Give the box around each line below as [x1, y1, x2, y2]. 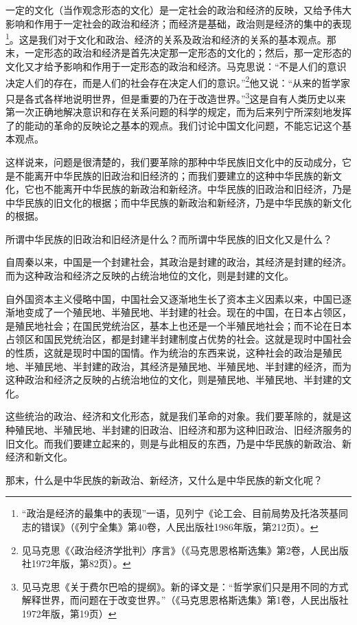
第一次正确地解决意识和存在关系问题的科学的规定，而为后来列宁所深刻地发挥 [5, 105, 352, 119]
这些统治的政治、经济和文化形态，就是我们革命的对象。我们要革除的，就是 [5, 409, 342, 423]
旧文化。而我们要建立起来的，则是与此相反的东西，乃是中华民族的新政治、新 [5, 436, 352, 450]
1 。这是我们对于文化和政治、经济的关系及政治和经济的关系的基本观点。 [5, 30, 327, 46]
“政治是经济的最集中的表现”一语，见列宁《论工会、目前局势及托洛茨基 [21, 506, 339, 520]
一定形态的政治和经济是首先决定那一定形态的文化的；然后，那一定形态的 [24, 45, 352, 60]
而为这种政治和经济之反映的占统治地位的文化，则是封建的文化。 [5, 268, 294, 283]
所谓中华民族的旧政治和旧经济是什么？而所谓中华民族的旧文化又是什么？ [5, 231, 332, 246]
